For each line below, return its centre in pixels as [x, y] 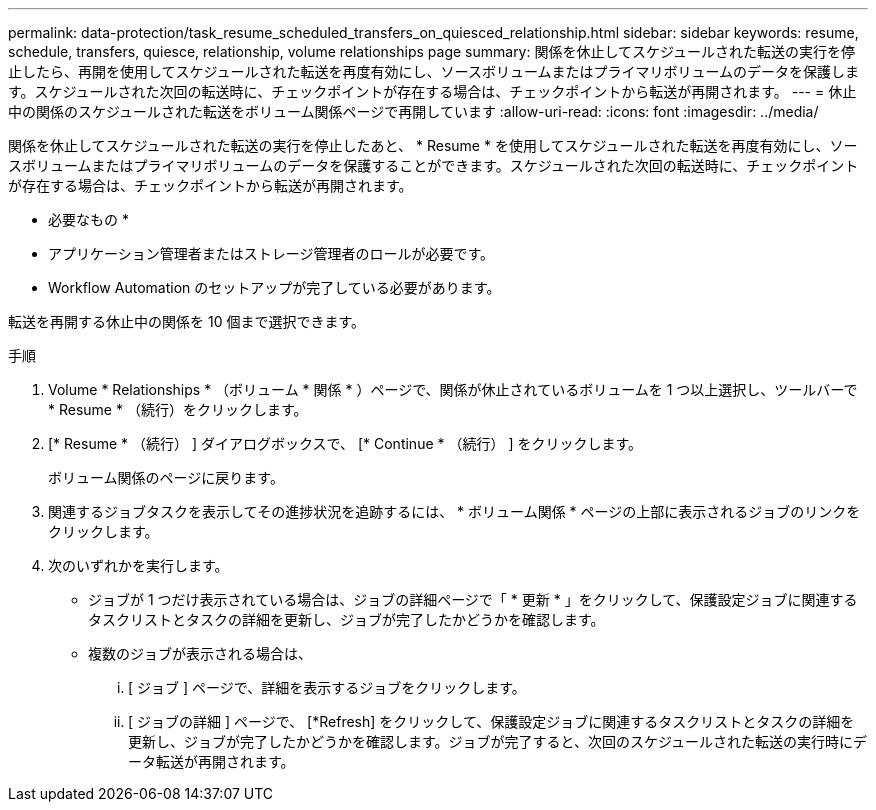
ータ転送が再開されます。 [211, 761]
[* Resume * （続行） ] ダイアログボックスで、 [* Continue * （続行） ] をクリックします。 [345, 443]
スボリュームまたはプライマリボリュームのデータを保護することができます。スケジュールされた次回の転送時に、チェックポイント [433, 165]
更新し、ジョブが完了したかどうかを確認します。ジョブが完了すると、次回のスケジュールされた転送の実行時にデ [498, 741]
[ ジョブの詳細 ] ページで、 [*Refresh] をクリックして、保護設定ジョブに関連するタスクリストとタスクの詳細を [491, 721]
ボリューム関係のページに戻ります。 [166, 477]
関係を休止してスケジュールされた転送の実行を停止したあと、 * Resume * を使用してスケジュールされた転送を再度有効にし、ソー [433, 145]
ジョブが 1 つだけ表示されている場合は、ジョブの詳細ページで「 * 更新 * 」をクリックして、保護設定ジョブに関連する [473, 599]
